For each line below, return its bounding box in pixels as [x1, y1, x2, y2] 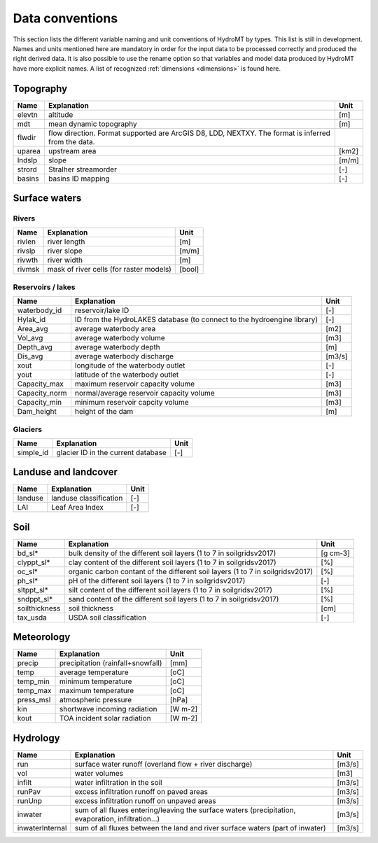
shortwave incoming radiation [59, 704, 157, 714]
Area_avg [17, 324, 48, 334]
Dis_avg [17, 351, 43, 361]
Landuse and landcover [13, 466, 118, 478]
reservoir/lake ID [74, 305, 129, 315]
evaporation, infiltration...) [74, 814, 160, 823]
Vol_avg [17, 333, 43, 343]
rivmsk [17, 265, 40, 274]
